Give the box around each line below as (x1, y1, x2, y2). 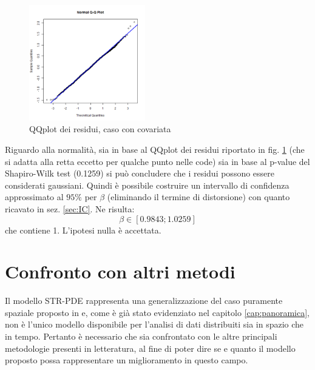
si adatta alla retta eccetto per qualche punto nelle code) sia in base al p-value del (5, 155, 310, 167)
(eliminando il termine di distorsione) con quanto (107, 190, 290, 203)
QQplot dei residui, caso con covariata (29, 123, 171, 135)
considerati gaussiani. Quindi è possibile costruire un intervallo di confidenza (5, 178, 290, 191)
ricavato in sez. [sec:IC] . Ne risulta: (5, 202, 135, 215)
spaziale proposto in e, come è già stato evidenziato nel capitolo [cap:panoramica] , (5, 306, 310, 318)
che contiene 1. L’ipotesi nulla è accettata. (5, 223, 161, 236)
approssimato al (5, 190, 64, 203)
